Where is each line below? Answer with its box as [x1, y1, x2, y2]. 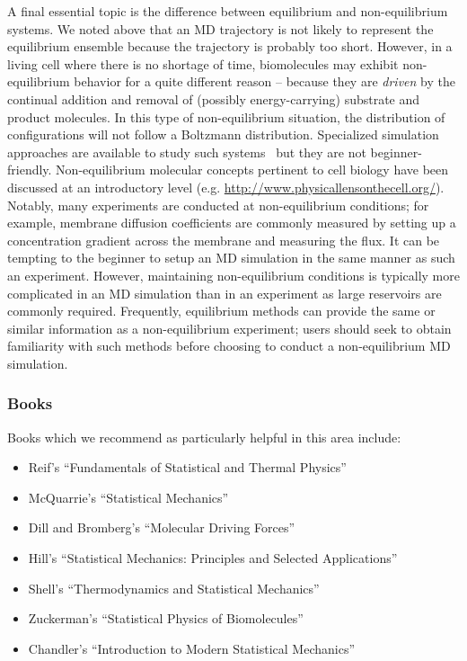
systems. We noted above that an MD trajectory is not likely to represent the [7, 19, 434, 38]
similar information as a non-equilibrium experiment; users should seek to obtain [7, 318, 452, 337]
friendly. [7, 160, 52, 179]
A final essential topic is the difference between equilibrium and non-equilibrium [7, 2, 448, 20]
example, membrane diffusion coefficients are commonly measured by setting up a [7, 213, 456, 232]
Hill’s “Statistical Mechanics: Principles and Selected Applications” [28, 549, 398, 567]
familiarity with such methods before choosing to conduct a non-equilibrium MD [7, 336, 451, 355]
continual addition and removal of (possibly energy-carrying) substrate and [7, 89, 420, 108]
